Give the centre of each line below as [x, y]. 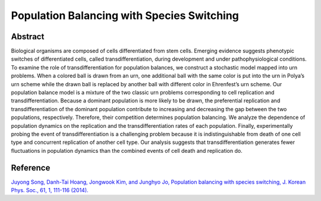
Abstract [28, 37]
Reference [31, 167]
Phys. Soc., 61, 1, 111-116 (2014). [50, 190]
